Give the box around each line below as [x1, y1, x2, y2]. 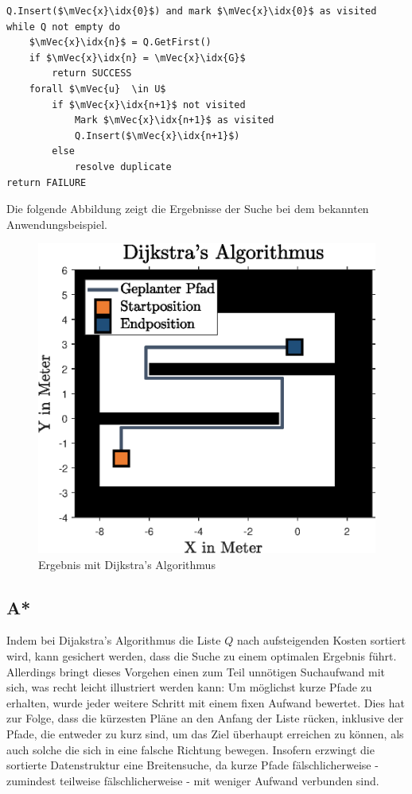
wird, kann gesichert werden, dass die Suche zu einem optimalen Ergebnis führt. [6, 648, 397, 664]
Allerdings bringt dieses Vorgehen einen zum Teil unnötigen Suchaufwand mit [6, 663, 385, 680]
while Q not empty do [6, 21, 121, 33]
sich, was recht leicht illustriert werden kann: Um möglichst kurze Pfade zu [6, 679, 372, 695]
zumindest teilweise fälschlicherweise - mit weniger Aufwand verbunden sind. [6, 772, 379, 788]
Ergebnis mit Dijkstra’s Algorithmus [38, 556, 216, 572]
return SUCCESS [52, 68, 132, 79]
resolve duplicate [74, 161, 172, 172]
